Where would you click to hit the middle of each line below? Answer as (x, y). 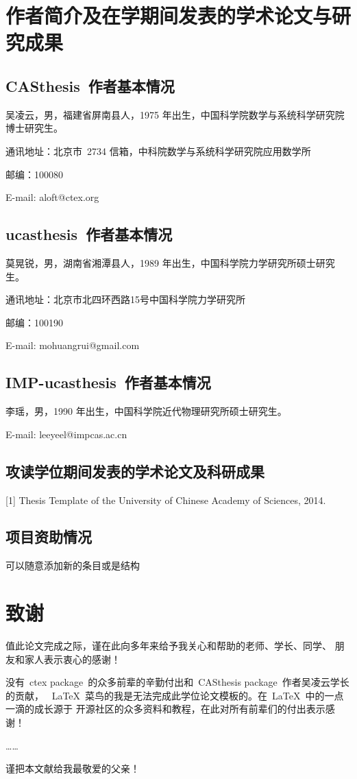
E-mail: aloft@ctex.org (52, 197)
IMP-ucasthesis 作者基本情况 (108, 382)
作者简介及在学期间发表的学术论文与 (169, 15)
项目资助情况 (49, 537)
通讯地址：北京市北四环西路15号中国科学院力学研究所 (125, 299)
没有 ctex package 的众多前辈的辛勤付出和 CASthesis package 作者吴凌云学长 (177, 682)
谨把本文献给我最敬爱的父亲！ (73, 768)
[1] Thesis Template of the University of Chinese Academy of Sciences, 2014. (166, 500)
